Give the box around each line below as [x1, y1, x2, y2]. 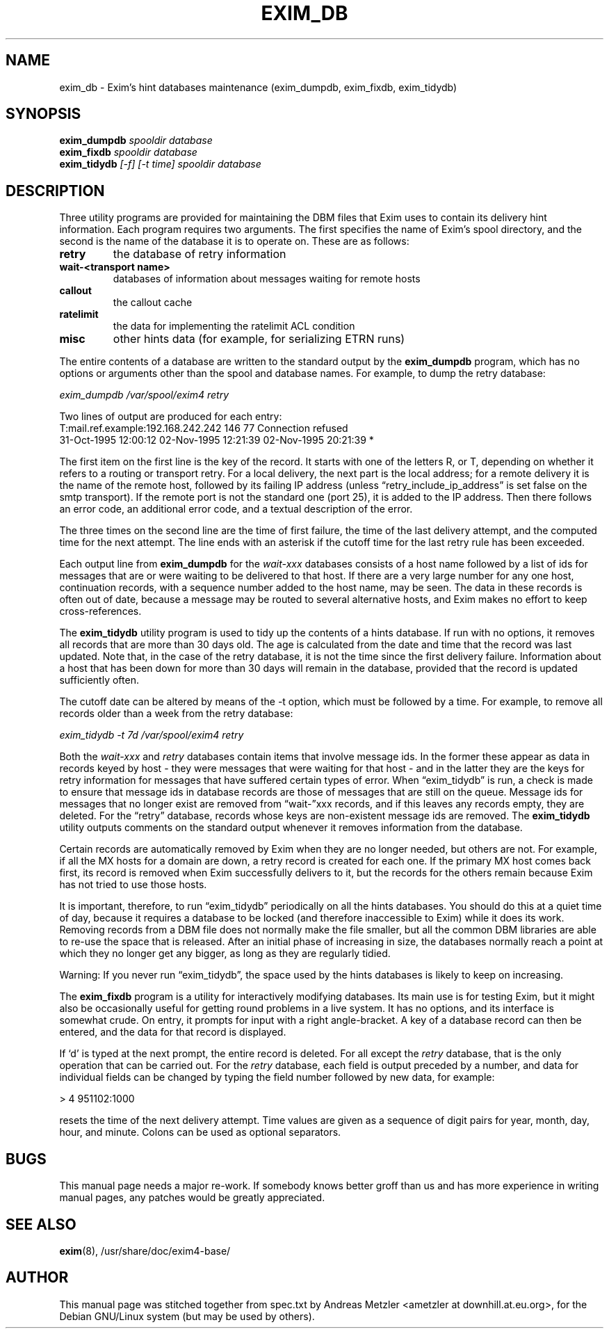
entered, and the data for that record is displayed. [59, 1026, 286, 1038]
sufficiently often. [59, 674, 139, 686]
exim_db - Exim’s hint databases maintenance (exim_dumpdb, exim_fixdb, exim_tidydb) [59, 81, 457, 93]
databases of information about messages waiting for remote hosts [113, 273, 421, 285]
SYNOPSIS [6, 105, 81, 123]
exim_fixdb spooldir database [59, 146, 197, 159]
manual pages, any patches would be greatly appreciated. [59, 1191, 325, 1204]
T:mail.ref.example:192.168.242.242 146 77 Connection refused [59, 422, 348, 435]
